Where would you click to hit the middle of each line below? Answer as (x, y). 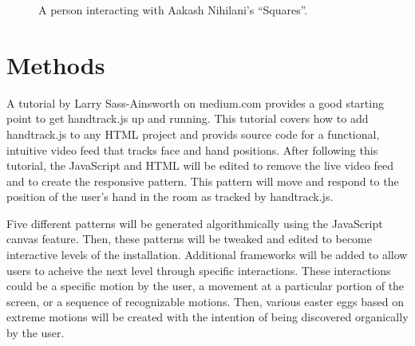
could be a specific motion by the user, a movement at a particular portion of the (206, 286)
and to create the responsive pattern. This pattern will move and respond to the (203, 181)
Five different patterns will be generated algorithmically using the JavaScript (195, 223)
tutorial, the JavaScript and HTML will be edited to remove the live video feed (200, 165)
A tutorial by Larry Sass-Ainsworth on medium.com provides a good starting (195, 102)
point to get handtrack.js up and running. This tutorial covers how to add (188, 118)
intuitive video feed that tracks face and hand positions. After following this (192, 149)
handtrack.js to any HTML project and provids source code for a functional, (193, 134)
